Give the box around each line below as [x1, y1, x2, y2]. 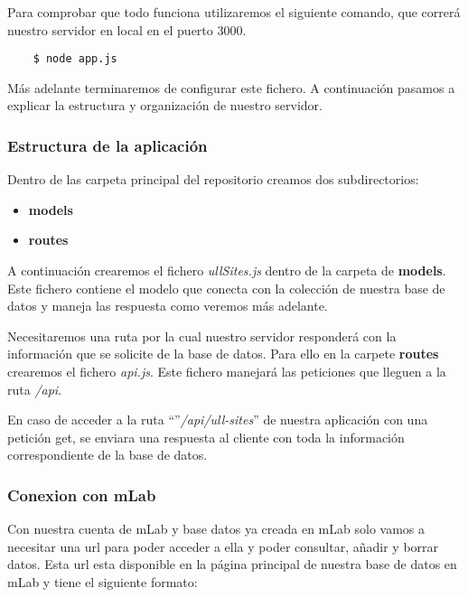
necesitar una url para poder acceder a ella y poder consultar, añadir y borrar [7, 536, 439, 555]
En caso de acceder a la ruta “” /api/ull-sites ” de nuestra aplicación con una [7, 410, 428, 429]
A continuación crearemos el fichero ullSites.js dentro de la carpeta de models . [7, 261, 446, 280]
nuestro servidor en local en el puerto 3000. [7, 20, 247, 39]
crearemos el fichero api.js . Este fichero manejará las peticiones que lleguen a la [7, 362, 446, 380]
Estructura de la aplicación [7, 134, 208, 156]
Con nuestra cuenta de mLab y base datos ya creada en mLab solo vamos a [7, 519, 425, 538]
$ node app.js [33, 52, 117, 66]
